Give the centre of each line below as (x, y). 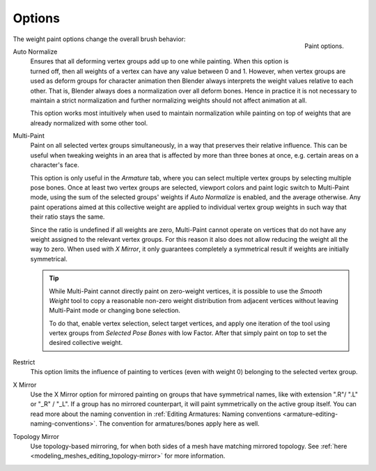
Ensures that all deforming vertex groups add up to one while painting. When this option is (159, 61)
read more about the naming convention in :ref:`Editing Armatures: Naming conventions (156, 414)
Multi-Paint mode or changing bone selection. (115, 311)
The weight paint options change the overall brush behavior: (99, 39)
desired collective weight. (86, 343)
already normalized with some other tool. (89, 123)
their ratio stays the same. (68, 217)
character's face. (55, 165)
